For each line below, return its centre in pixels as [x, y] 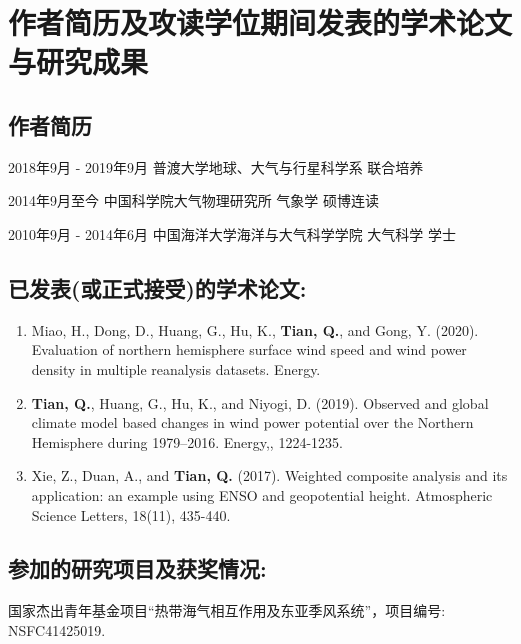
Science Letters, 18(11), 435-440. [131, 514]
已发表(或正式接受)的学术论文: [157, 287]
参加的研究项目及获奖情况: [137, 568]
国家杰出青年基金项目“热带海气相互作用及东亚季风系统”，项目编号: [227, 610]
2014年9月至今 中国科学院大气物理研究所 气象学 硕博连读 [193, 200]
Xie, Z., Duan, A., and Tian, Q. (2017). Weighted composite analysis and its [269, 475]
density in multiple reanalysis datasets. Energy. [176, 368]
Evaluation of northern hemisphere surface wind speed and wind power [249, 349]
